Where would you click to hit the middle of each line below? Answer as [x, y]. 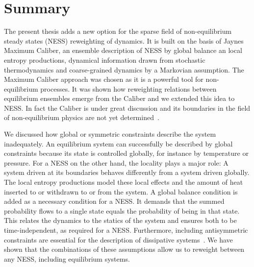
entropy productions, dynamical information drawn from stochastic [105, 60]
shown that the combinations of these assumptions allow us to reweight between [124, 249]
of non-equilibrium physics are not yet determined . [82, 117]
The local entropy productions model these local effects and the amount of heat [124, 182]
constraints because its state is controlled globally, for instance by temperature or [126, 153]
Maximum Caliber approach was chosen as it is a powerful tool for [104, 79]
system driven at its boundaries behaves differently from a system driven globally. [127, 172]
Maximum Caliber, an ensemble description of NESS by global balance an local [123, 50]
